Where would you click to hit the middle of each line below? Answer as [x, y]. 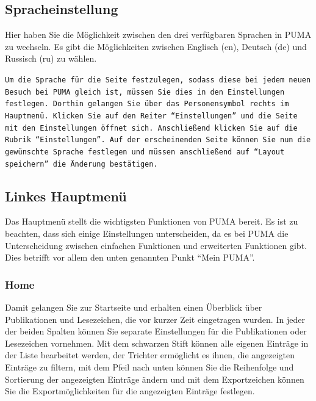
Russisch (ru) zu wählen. [51, 58]
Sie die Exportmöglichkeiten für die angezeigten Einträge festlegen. [130, 391]
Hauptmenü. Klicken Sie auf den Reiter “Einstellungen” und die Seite [151, 116]
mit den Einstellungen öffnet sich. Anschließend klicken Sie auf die [151, 128]
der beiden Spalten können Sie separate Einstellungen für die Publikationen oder [156, 331]
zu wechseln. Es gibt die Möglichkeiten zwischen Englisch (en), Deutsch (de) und [156, 46]
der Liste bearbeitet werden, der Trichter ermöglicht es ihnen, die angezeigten [150, 355]
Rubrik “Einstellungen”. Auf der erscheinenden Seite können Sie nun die [158, 140]
